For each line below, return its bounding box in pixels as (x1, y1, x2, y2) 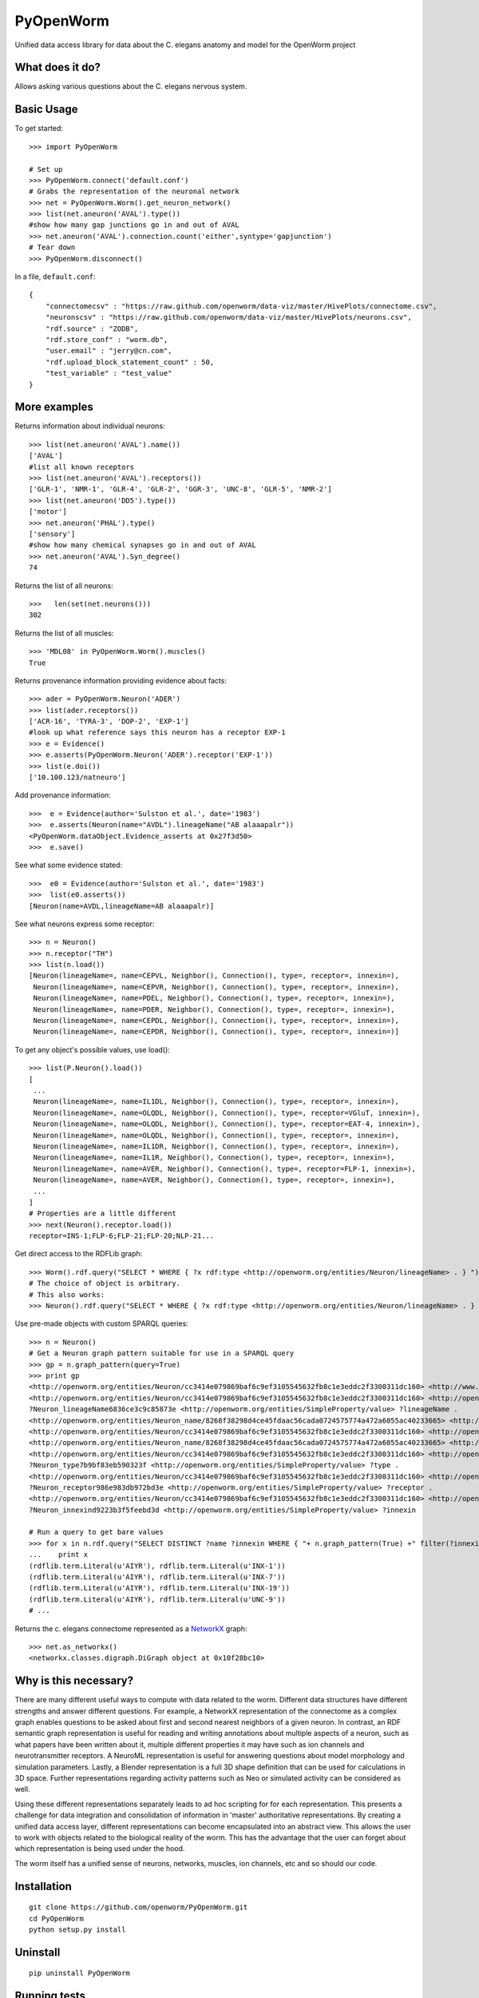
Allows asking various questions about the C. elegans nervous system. (14, 82, 247, 91)
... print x (29, 1550, 89, 1559)
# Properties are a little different (29, 1209, 177, 1218)
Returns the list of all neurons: (14, 580, 113, 591)
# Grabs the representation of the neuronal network (29, 187, 239, 196)
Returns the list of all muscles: (14, 628, 114, 638)
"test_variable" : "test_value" (45, 368, 172, 378)
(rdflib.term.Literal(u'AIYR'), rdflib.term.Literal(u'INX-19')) (29, 1583, 291, 1593)
